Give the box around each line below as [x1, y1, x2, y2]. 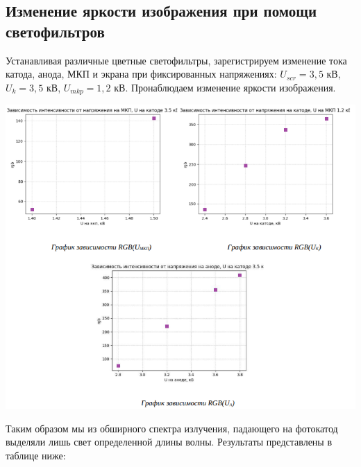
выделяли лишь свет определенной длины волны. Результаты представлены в [6, 434, 333, 449]
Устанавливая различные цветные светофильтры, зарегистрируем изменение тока [6, 53, 347, 67]
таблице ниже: [6, 448, 66, 462]
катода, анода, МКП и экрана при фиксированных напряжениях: [6, 67, 277, 81]
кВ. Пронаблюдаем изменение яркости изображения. [114, 80, 336, 94]
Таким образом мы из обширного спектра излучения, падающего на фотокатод [6, 421, 338, 435]
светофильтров [6, 20, 105, 42]
